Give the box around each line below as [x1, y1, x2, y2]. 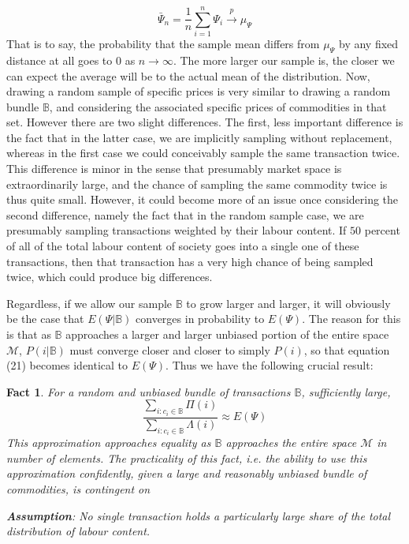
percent [364, 222, 400, 238]
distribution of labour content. [6, 523, 151, 539]
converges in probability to [136, 310, 265, 327]
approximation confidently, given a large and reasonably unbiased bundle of [6, 465, 367, 482]
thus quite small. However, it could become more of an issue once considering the [6, 191, 399, 208]
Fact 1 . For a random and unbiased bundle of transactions [6, 383, 291, 400]
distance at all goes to [6, 51, 113, 68]
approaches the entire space [225, 434, 357, 451]
